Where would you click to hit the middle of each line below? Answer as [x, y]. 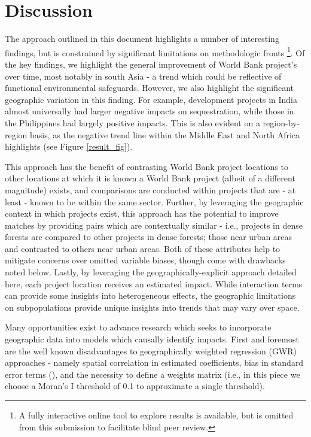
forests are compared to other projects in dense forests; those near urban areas [149, 237]
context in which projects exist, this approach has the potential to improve [142, 213]
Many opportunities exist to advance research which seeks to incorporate [138, 327]
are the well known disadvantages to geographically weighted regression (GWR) [151, 350]
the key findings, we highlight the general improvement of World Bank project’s [151, 64]
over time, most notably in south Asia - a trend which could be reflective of [143, 76]
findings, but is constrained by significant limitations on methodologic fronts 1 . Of [155, 51]
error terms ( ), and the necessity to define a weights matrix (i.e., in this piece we [153, 374]
